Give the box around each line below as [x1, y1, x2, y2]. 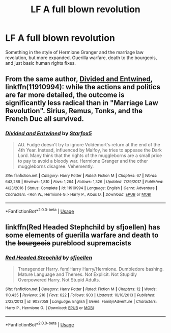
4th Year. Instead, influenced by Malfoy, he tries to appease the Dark [17, 147, 162, 153]
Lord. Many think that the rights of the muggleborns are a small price [17, 152, 162, 159]
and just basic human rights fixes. [5, 60, 76, 66]
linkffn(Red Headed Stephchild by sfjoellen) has [5, 223, 160, 232]
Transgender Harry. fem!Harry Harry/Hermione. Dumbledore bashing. [17, 266, 164, 272]
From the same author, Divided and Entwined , [5, 75, 153, 84]
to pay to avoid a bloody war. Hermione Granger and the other [17, 158, 149, 164]
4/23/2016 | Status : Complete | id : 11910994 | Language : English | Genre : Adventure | [5, 185, 158, 191]
